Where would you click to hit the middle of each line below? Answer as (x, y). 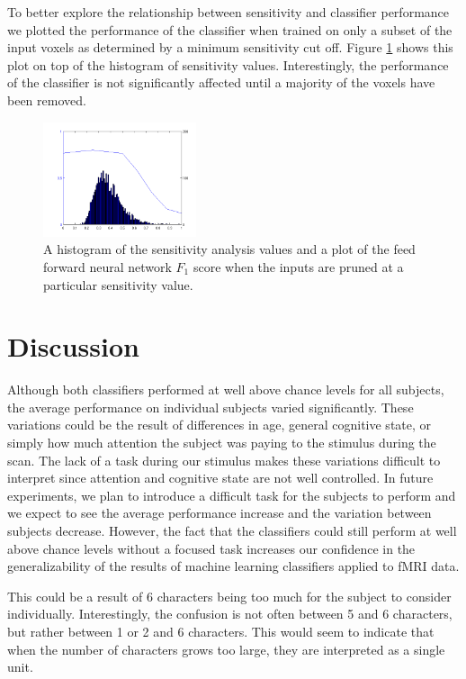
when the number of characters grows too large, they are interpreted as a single (226, 649)
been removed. (47, 100)
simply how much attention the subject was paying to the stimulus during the (222, 443)
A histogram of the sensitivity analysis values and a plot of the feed (229, 249)
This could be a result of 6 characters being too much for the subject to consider (229, 596)
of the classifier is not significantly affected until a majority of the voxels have (221, 82)
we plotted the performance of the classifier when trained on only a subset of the (230, 29)
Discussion (73, 346)
